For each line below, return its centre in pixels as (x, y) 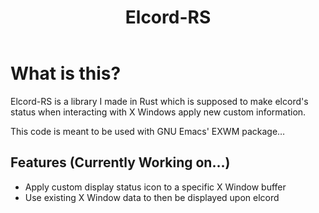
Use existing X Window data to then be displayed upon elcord (152, 197)
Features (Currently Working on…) (120, 162)
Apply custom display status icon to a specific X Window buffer (155, 187)
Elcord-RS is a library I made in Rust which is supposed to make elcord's (159, 101)
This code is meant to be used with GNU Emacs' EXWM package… (148, 131)
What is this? (66, 73)
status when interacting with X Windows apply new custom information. (158, 112)
